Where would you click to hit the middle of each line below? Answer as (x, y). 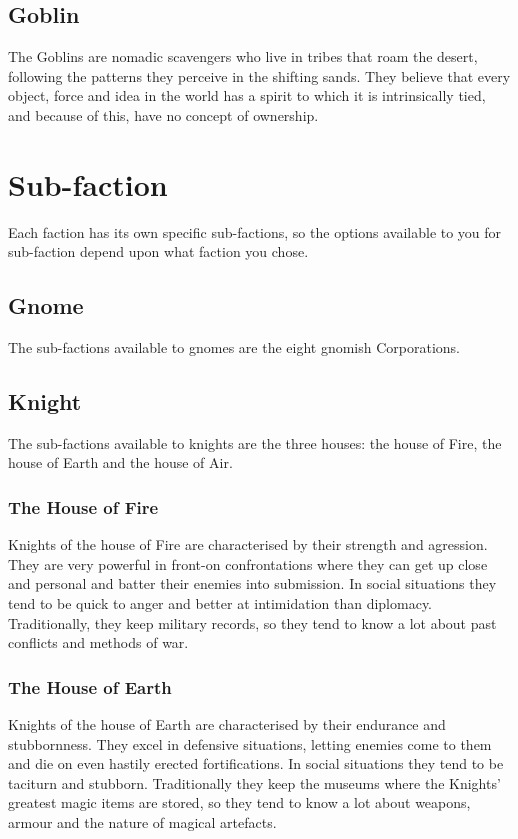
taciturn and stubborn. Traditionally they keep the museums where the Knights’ (254, 782)
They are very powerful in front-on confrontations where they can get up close (248, 563)
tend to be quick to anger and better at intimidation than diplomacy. (220, 603)
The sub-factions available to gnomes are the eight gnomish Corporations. (234, 347)
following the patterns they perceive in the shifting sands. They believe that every (259, 75)
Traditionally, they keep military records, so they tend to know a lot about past (252, 622)
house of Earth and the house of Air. (120, 462)
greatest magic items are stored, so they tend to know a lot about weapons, (239, 802)
